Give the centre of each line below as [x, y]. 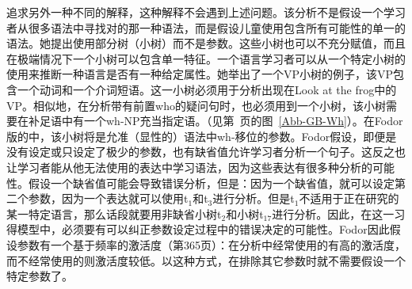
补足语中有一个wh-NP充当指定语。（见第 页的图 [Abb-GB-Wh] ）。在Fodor [216, 121]
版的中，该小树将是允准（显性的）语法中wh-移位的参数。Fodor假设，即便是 [202, 136]
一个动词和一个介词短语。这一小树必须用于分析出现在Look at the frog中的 [207, 89]
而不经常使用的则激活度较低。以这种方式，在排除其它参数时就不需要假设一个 [206, 260]
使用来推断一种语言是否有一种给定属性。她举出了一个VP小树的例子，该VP [200, 74]
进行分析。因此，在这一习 [339, 213]
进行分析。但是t [254, 198]
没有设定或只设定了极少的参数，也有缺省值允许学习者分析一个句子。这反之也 [206, 152]
